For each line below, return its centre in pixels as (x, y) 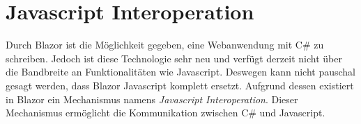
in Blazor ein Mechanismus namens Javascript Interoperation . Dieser (152, 99)
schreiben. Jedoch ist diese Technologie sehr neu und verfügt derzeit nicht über (174, 58)
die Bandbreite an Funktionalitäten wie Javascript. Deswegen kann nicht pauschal (180, 72)
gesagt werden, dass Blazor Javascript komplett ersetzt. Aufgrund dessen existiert (180, 85)
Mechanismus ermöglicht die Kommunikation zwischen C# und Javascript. (166, 113)
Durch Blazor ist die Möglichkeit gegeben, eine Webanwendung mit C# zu (165, 45)
